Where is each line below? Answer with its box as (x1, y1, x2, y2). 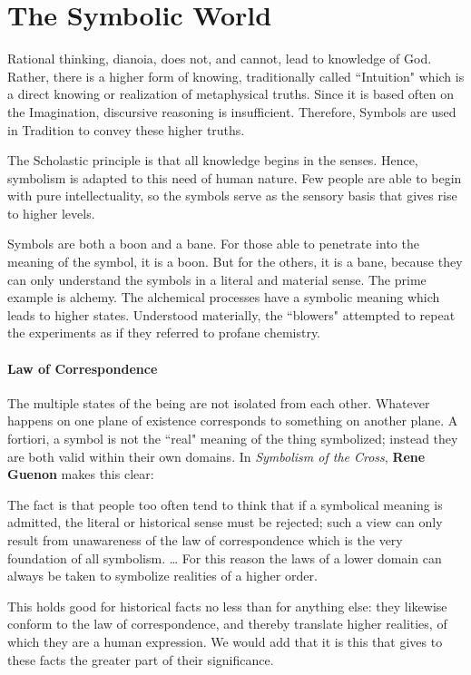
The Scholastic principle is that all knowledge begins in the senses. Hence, (7, 151, 418, 170)
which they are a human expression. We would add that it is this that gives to (7, 631, 443, 651)
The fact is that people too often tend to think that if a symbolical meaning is (7, 494, 443, 514)
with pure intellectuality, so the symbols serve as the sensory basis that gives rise (7, 186, 457, 205)
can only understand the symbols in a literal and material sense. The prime (7, 269, 427, 289)
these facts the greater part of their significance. (7, 650, 274, 669)
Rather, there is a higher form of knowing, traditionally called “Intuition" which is (7, 66, 465, 85)
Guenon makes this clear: (7, 465, 154, 484)
